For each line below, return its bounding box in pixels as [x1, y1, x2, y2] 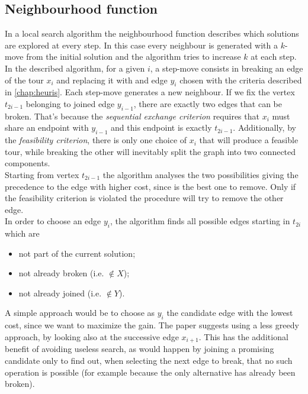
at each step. [251, 50, 297, 63]
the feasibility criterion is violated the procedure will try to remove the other [5, 192, 284, 204]
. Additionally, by [233, 121, 296, 134]
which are [5, 227, 40, 240]
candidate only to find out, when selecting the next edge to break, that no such [5, 354, 293, 366]
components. [5, 157, 50, 169]
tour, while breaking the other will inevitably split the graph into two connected [5, 145, 296, 157]
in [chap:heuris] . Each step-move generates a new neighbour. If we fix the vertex [5, 86, 295, 98]
